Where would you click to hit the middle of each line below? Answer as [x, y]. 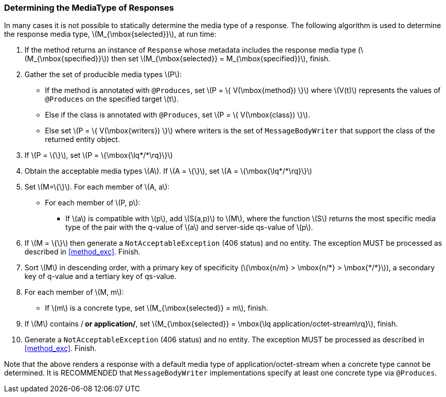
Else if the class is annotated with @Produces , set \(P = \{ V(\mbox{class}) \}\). [178, 115]
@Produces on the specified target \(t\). [112, 99]
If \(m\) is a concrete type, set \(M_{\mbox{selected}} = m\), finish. [157, 308]
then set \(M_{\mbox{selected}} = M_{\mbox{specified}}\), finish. [221, 59]
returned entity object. [83, 139]
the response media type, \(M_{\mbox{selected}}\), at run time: [110, 34]
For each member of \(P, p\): [93, 203]
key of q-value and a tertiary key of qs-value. [101, 276]
